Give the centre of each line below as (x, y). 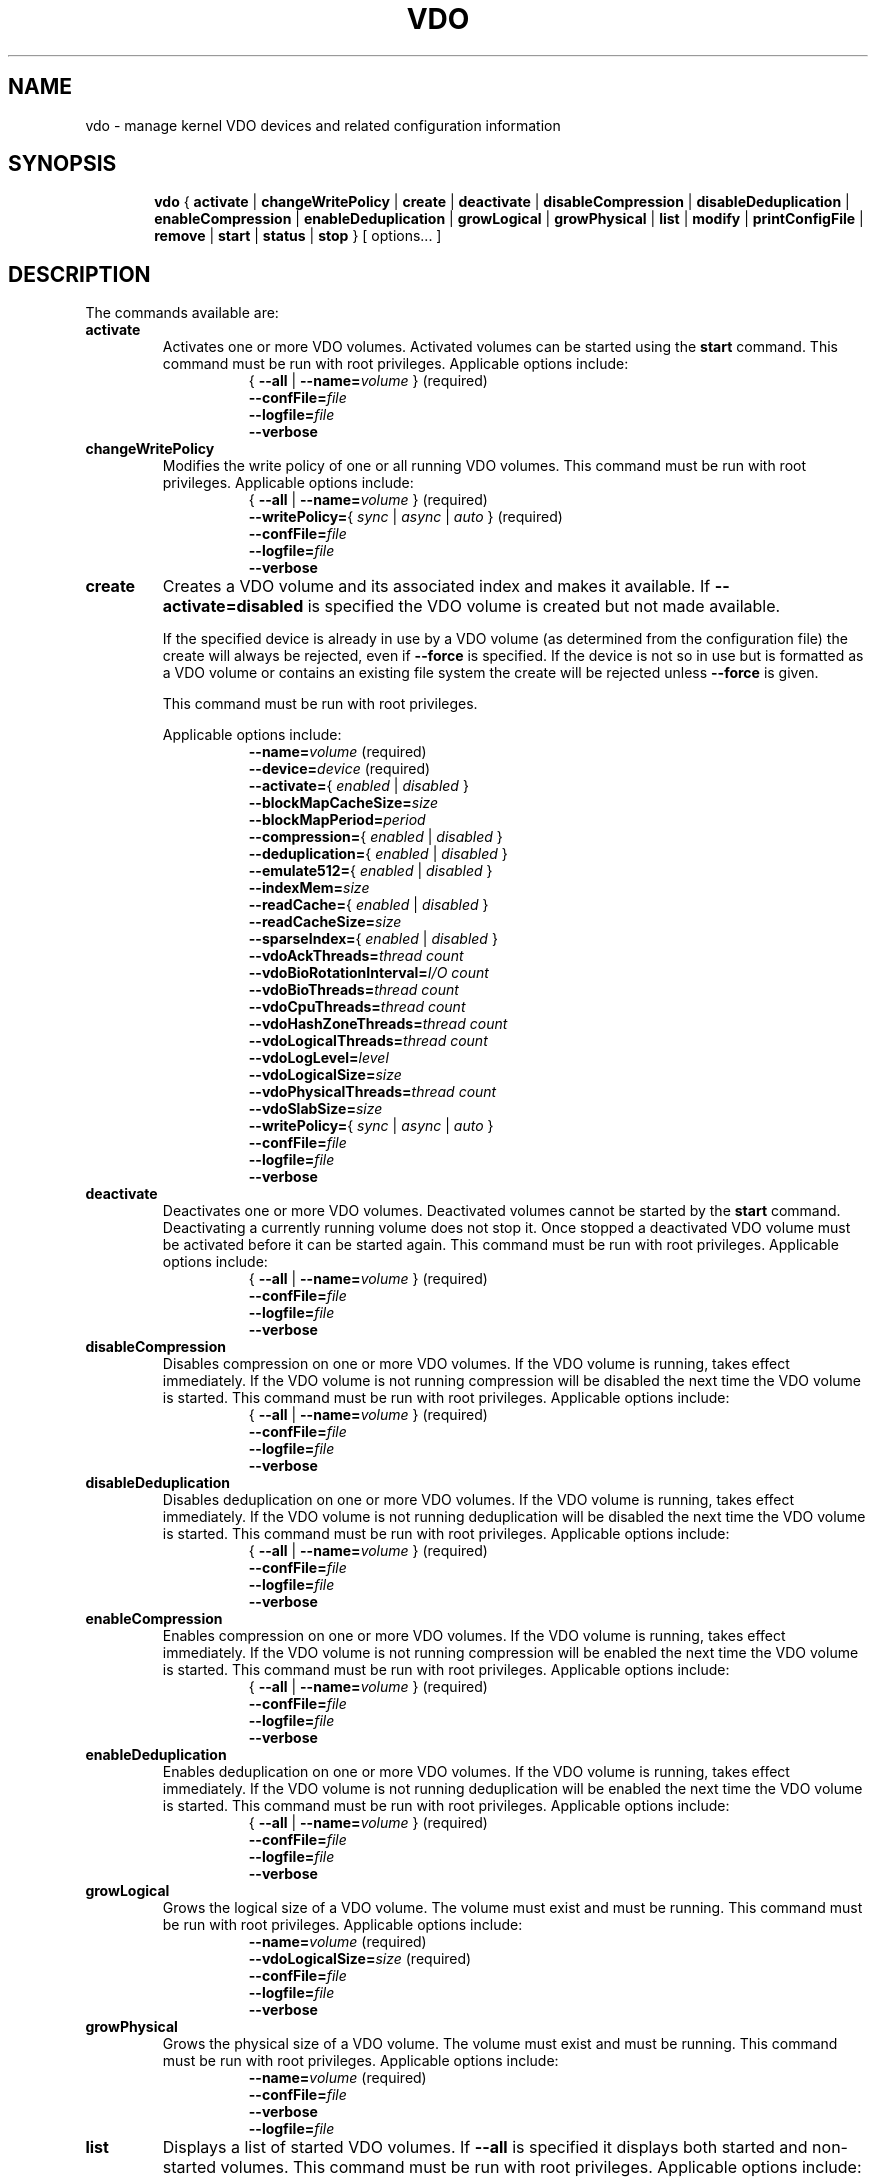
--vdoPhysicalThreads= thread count (372, 1092)
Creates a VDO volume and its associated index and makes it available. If (436, 586)
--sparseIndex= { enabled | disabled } (373, 939)
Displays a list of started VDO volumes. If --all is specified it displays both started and (485, 2147)
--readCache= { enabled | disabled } (368, 905)
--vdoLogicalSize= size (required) (360, 1959)
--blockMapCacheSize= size (343, 803)
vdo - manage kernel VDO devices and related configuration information (323, 125)
